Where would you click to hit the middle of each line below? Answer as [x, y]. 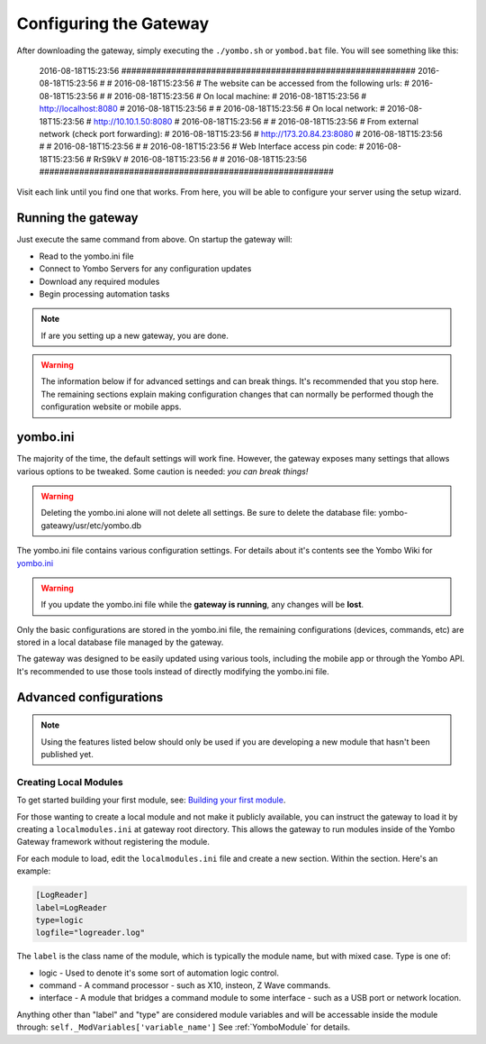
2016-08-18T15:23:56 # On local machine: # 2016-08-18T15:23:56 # [240, 96]
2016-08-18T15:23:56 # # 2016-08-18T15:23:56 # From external [300, 121]
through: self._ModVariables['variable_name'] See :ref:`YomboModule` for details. [184, 1027]
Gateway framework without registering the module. [113, 842]
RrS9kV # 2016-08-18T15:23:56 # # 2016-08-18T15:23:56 [200, 159]
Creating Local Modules [70, 782]
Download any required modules [99, 281]
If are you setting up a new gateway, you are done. [135, 335]
